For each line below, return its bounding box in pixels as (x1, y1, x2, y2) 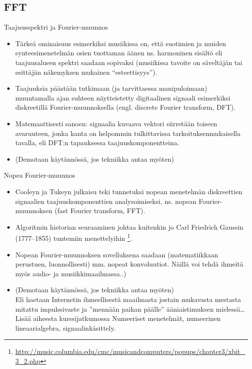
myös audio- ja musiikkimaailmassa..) (15, 268, 126, 278)
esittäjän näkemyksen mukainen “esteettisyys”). (15, 67, 157, 77)
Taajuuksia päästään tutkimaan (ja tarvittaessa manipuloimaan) (15, 83, 207, 93)
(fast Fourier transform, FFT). (54, 205, 145, 216)
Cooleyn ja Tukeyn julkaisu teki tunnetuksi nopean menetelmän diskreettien (15, 186, 242, 196)
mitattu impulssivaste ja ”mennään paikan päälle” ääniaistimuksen (15, 303, 214, 314)
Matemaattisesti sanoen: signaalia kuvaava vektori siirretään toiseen (15, 118, 218, 128)
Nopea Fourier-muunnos (4, 170, 75, 180)
